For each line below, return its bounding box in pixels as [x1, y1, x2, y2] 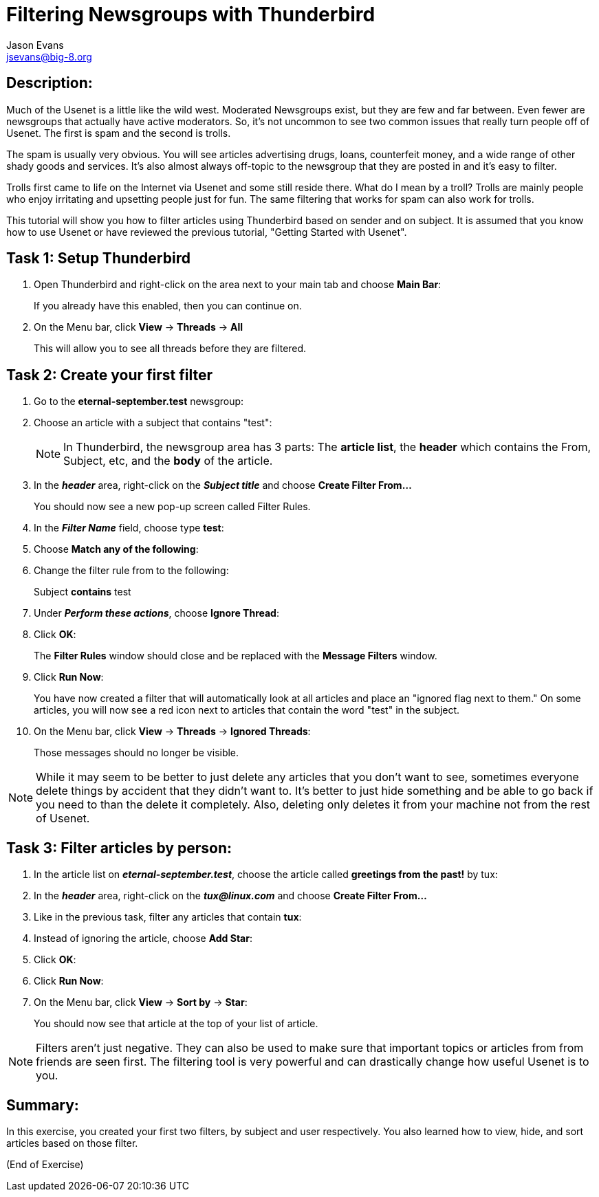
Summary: [6, 1096, 79, 1114]
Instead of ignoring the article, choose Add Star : [34, 932, 252, 945]
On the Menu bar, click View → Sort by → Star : [34, 996, 248, 1009]
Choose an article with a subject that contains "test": [34, 417, 272, 429]
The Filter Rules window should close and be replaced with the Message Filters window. [34, 650, 437, 662]
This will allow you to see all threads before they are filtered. [34, 342, 307, 355]
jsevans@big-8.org [6, 50, 92, 63]
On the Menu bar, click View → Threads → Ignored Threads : [34, 725, 311, 738]
